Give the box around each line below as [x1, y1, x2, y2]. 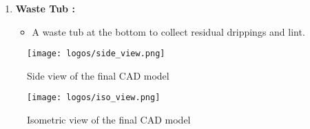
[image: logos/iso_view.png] [27, 93, 161, 103]
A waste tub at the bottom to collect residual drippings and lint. [32, 24, 305, 38]
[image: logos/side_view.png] [27, 49, 165, 59]
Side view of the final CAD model [27, 68, 169, 82]
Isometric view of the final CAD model [27, 113, 191, 127]
